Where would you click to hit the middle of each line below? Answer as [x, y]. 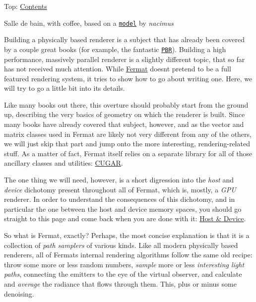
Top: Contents [26, 6]
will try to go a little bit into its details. [64, 88]
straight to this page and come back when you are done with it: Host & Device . [125, 218]
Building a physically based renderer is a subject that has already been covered [124, 39]
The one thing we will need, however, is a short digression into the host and [119, 180]
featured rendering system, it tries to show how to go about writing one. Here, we [128, 78]
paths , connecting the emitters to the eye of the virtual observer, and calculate [123, 274]
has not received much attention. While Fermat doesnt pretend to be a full [118, 69]
